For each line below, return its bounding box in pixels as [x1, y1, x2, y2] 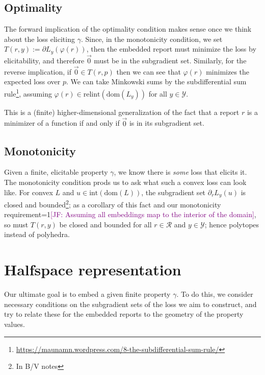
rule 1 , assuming [4, 87, 52, 99]
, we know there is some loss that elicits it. [114, 167, 247, 177]
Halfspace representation [4, 259, 181, 280]
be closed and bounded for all [59, 219, 152, 229]
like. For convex [4, 186, 53, 197]
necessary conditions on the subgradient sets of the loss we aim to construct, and [4, 298, 257, 309]
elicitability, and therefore [4, 55, 85, 66]
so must [4, 219, 29, 229]
